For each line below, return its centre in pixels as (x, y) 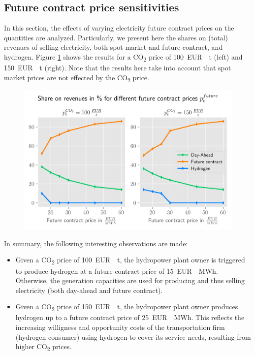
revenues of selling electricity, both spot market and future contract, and (113, 47)
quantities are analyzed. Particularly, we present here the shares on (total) (116, 37)
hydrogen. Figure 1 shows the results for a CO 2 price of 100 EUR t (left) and (123, 57)
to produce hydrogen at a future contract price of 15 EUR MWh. (117, 271)
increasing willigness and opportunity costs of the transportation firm (120, 327)
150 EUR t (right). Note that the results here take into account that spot (118, 68)
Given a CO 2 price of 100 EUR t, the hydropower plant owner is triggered (130, 260)
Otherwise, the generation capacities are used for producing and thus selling (130, 280)
